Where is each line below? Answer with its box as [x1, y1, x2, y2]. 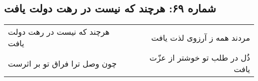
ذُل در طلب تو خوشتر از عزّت [149, 52, 250, 64]
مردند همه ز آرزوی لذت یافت [151, 31, 250, 43]
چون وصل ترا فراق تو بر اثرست [8, 57, 117, 69]
